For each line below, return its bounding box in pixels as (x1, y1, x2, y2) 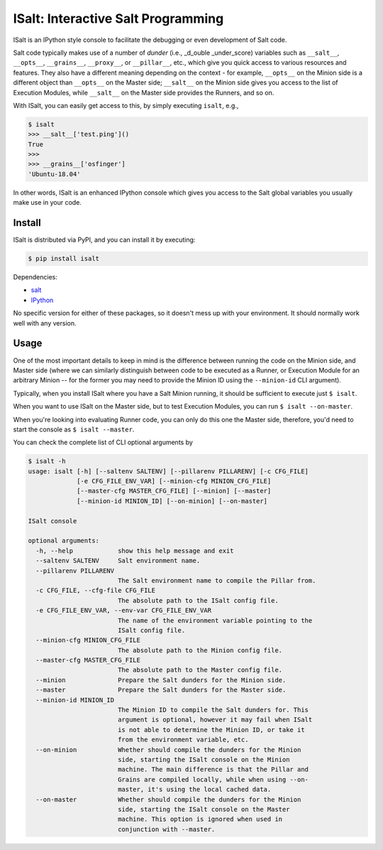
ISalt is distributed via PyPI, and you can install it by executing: (13, 235, 196, 244)
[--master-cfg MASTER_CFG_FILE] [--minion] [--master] (77, 487, 272, 495)
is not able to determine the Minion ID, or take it (117, 726, 305, 733)
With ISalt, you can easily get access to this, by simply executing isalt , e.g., (13, 101, 239, 109)
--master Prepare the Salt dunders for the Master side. (35, 686, 287, 694)
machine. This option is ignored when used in (117, 815, 283, 824)
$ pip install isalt (28, 254, 99, 263)
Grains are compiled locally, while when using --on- (117, 775, 309, 783)
